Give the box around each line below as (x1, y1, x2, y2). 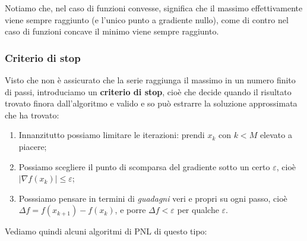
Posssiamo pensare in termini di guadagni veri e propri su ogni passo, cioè (18, 192, 287, 204)
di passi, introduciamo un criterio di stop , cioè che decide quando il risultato (5, 85, 292, 98)
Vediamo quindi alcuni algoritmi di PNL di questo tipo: (5, 225, 207, 237)
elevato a (259, 129, 292, 141)
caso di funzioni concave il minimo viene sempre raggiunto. (5, 25, 219, 37)
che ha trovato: (5, 108, 59, 121)
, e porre (115, 204, 146, 216)
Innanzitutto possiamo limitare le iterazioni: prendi (18, 129, 205, 141)
